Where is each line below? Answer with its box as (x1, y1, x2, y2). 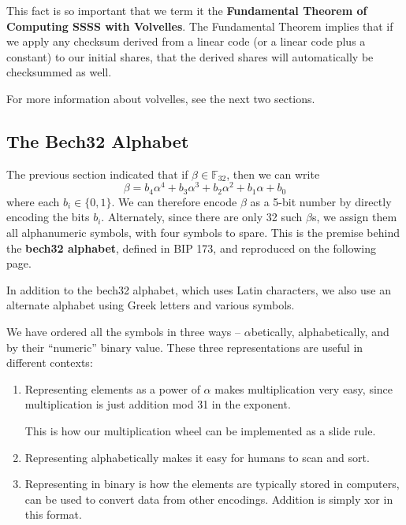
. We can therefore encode (111, 193, 237, 209)
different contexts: (6, 354, 93, 371)
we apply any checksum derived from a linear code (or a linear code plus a (6, 33, 366, 50)
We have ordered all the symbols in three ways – (6, 324, 241, 340)
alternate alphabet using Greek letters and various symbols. (6, 297, 295, 313)
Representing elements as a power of (24, 380, 200, 397)
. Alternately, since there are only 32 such (101, 209, 303, 225)
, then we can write (226, 165, 320, 182)
